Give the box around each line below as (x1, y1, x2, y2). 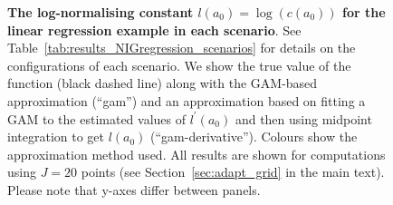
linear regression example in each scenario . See (7, 20, 302, 39)
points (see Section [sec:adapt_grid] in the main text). (81, 162, 385, 181)
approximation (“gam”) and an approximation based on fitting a (7, 91, 366, 110)
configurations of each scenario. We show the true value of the (7, 55, 351, 74)
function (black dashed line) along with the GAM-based (7, 73, 318, 93)
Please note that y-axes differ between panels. (7, 180, 261, 199)
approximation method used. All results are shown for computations (7, 144, 386, 163)
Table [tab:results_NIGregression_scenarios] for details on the (7, 38, 356, 57)
